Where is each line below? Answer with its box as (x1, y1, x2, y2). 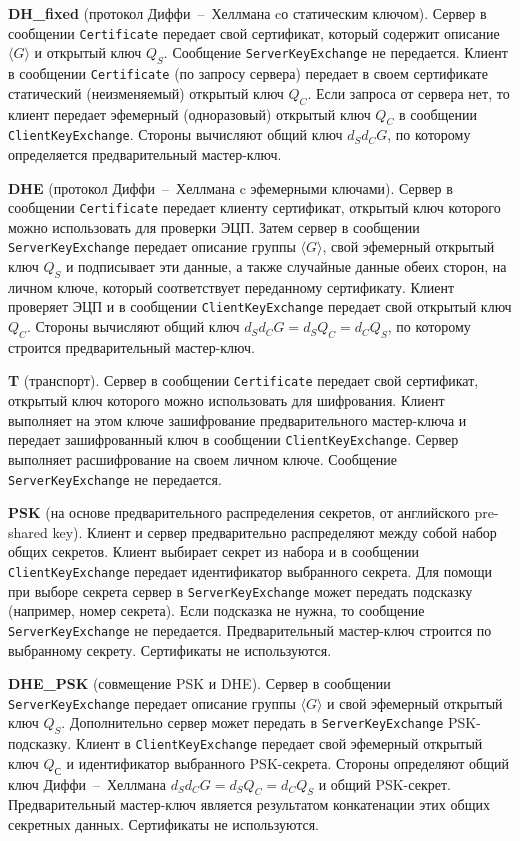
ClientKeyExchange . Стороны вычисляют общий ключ (8, 124, 343, 145)
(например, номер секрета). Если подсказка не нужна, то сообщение (8, 600, 425, 621)
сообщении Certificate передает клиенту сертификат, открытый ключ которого (8, 197, 501, 218)
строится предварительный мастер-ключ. (8, 336, 255, 357)
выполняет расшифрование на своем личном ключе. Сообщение (8, 448, 397, 469)
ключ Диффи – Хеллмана (8, 773, 166, 794)
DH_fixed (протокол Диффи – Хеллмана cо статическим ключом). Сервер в (8, 3, 487, 23)
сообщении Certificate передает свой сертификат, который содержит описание (8, 22, 500, 43)
